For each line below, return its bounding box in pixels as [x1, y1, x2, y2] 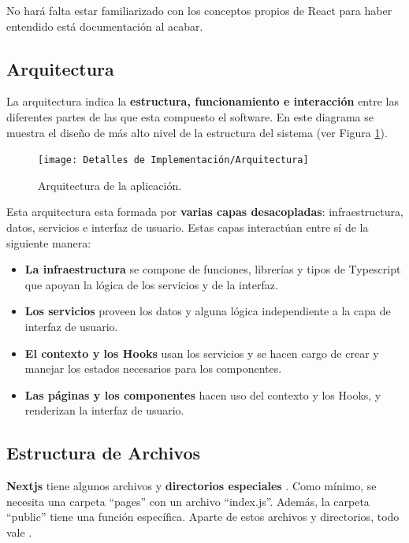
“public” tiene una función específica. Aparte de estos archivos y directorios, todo [6, 508, 400, 525]
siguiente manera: [6, 234, 91, 251]
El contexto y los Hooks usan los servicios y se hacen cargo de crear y [24, 344, 379, 361]
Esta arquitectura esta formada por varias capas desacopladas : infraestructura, [6, 203, 403, 220]
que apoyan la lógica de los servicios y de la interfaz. [24, 276, 278, 292]
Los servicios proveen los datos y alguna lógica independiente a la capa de [24, 303, 391, 319]
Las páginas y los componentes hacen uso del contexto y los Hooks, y [24, 386, 381, 403]
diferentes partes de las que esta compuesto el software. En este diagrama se [6, 108, 374, 125]
